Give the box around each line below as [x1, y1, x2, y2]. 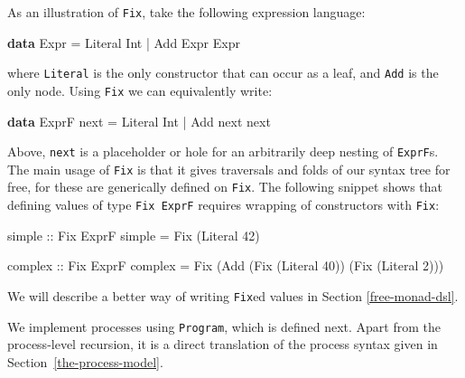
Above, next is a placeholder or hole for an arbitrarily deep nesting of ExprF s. [7, 142, 439, 161]
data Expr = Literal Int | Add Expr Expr [7, 33, 240, 52]
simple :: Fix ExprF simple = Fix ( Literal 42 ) [7, 225, 260, 244]
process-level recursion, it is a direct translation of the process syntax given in [7, 335, 438, 354]
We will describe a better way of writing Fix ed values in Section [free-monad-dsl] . [7, 286, 459, 305]
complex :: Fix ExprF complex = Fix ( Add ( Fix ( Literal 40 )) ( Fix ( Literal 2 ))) [7, 256, 444, 275]
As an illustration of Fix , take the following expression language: [7, 3, 366, 21]
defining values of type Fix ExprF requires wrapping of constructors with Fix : [7, 195, 440, 214]
